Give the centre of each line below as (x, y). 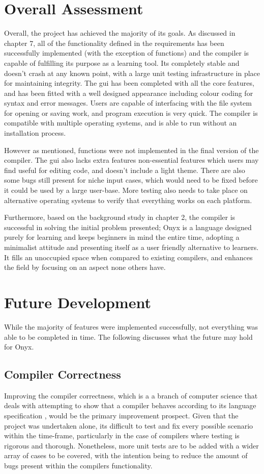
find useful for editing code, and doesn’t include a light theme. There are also (125, 170)
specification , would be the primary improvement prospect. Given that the (121, 416)
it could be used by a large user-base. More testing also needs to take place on (126, 190)
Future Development (78, 302)
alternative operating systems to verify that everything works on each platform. (128, 200)
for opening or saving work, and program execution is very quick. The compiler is (131, 113)
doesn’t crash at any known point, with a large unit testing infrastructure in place (132, 73)
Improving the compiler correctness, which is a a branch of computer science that (131, 395)
